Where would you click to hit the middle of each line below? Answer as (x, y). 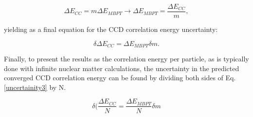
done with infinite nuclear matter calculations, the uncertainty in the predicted (122, 68)
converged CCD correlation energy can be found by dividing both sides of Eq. (120, 78)
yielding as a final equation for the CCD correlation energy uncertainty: (111, 29)
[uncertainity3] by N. (35, 87)
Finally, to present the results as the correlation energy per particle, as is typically (126, 59)
